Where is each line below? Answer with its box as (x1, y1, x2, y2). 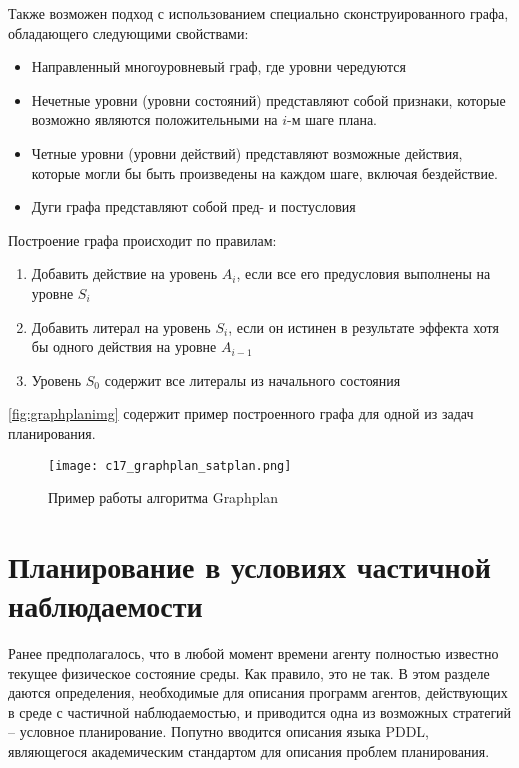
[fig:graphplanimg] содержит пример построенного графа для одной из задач (8, 403, 474, 424)
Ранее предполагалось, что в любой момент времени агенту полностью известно (8, 643, 499, 664)
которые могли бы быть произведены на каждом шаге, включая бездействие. (31, 162, 498, 183)
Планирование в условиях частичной (8, 545, 491, 586)
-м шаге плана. (287, 109, 377, 130)
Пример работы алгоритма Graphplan (48, 487, 279, 508)
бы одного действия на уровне (31, 336, 217, 357)
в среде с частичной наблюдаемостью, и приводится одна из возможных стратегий (8, 701, 512, 722)
